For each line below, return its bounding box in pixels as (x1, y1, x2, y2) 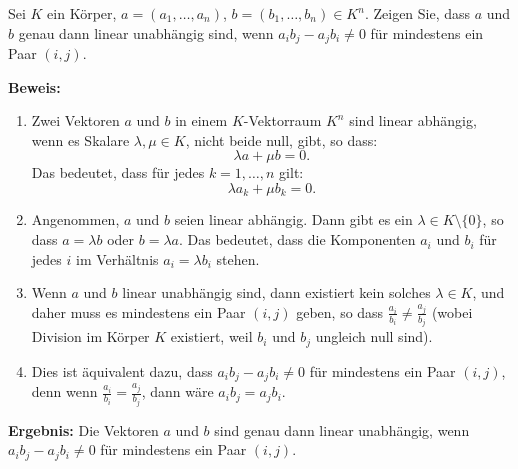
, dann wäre (141, 381, 214, 402)
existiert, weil (170, 326, 253, 347)
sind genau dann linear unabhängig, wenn (214, 419, 470, 440)
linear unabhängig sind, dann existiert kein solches (122, 282, 431, 303)
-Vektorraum (243, 110, 322, 131)
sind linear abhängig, (349, 110, 477, 131)
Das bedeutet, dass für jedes (31, 162, 205, 183)
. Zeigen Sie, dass (364, 3, 471, 23)
